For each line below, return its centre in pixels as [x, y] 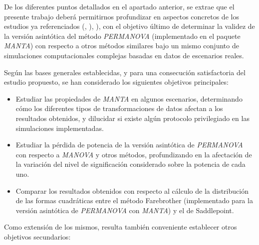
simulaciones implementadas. [60, 128]
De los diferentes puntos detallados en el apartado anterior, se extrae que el [119, 6]
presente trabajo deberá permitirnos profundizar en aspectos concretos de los [122, 16]
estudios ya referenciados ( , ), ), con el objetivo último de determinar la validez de [129, 26]
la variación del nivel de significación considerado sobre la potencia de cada [130, 164]
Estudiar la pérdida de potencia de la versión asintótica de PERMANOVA [129, 145]
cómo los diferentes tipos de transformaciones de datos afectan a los [119, 108]
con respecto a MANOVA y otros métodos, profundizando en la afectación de [134, 154]
